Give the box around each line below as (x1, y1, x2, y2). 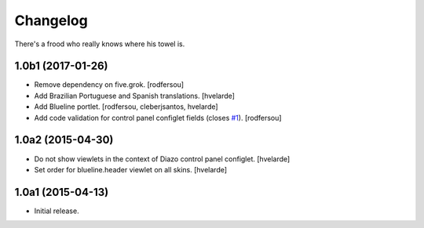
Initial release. (34, 206, 79, 215)
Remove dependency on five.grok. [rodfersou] (34, 80, 185, 89)
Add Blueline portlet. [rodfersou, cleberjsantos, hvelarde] (34, 102, 219, 111)
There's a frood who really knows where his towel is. (14, 39, 185, 49)
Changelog (14, 12, 88, 29)
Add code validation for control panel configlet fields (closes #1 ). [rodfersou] (34, 113, 282, 122)
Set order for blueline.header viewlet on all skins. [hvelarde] (34, 165, 228, 174)
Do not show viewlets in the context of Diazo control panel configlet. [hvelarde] (34, 154, 291, 164)
